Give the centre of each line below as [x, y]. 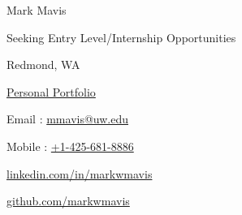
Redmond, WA [43, 64]
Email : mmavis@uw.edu [68, 119]
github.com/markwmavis [68, 201]
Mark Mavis [37, 10]
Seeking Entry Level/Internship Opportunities [121, 37]
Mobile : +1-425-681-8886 [70, 146]
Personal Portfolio [51, 91]
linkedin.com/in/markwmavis [80, 173]
